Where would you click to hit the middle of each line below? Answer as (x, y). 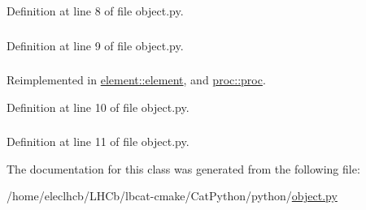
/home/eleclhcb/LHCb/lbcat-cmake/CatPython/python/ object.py (172, 196)
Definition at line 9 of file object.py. (95, 45)
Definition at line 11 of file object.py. (98, 141)
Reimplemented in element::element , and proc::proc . (136, 80)
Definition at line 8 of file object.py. (95, 11)
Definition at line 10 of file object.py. (98, 107)
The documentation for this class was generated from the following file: (183, 168)
